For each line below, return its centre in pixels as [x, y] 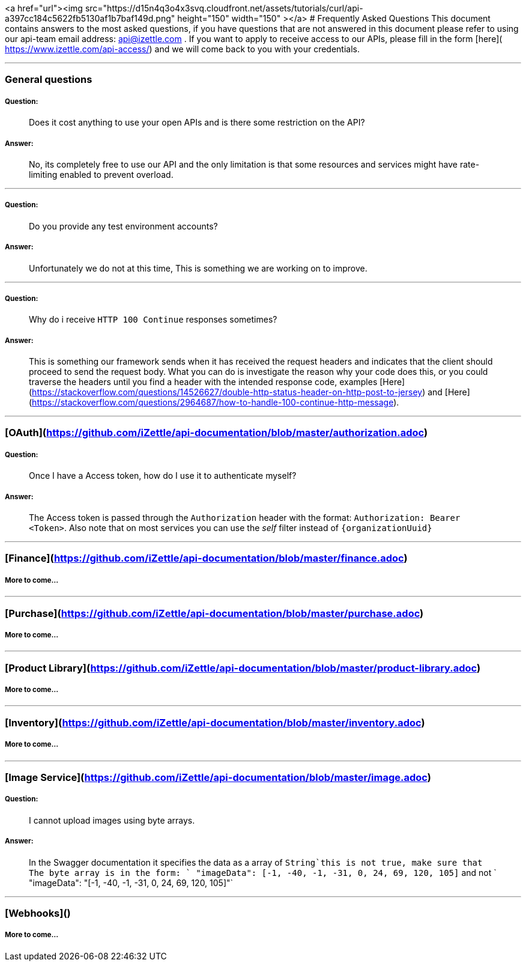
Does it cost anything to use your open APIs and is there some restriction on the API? [197, 123]
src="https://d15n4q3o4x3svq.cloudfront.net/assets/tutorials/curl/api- [224, 8]
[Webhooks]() [38, 913]
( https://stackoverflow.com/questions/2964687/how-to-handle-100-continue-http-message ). [214, 402]
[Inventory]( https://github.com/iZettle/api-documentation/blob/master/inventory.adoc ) [215, 722]
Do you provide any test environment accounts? [123, 226]
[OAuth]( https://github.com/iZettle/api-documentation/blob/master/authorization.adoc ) [216, 433]
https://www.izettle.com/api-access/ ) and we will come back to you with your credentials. [182, 49]
